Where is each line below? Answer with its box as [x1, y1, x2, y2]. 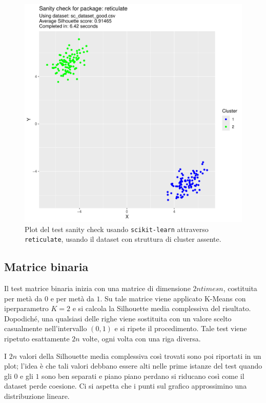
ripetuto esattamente [4, 333, 70, 344]
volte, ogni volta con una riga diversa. [82, 333, 201, 344]
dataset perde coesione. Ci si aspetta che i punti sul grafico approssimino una [4, 380, 247, 391]
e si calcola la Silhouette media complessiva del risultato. [72, 303, 251, 314]
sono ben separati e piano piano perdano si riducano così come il [42, 370, 244, 381]
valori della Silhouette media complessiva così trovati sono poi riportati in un [19, 350, 261, 361]
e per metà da [50, 293, 94, 303]
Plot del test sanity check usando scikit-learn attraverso [25, 223, 209, 234]
